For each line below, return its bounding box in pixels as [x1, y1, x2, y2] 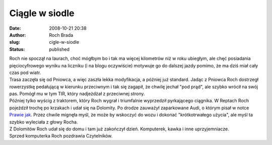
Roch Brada [49, 32, 74, 38]
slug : [9, 39, 20, 45]
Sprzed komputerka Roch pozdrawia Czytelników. [9, 133, 113, 139]
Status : [9, 46, 25, 52]
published [49, 46, 70, 52]
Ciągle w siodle [9, 8, 75, 19]
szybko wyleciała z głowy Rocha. [9, 119, 78, 125]
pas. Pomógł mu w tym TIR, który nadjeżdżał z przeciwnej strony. [9, 91, 145, 97]
